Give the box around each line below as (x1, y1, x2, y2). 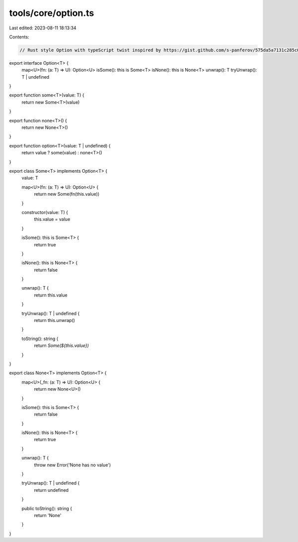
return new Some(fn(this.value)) (34, 191, 100, 197)
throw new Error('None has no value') (34, 462, 111, 468)
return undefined (34, 487, 69, 493)
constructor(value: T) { (21, 209, 68, 215)
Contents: (9, 34, 29, 40)
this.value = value (34, 217, 71, 222)
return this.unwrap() (34, 318, 75, 324)
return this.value (34, 292, 68, 298)
